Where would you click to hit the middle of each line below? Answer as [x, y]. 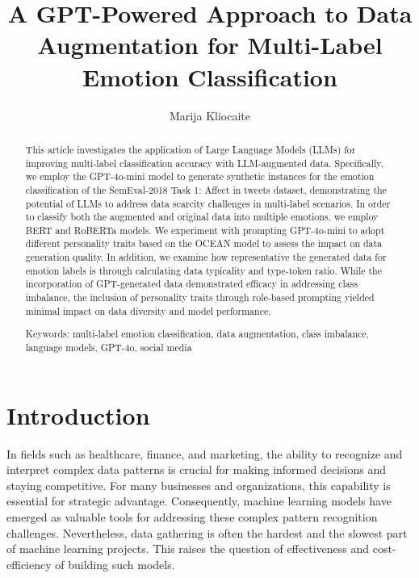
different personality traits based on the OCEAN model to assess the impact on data [204, 243]
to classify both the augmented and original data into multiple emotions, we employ [202, 217]
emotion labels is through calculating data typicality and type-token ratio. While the [203, 270]
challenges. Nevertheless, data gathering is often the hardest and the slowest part [207, 532]
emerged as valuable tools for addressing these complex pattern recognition [192, 516]
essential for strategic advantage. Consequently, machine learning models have [199, 501]
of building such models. [115, 564]
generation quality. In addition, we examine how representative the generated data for [206, 257]
